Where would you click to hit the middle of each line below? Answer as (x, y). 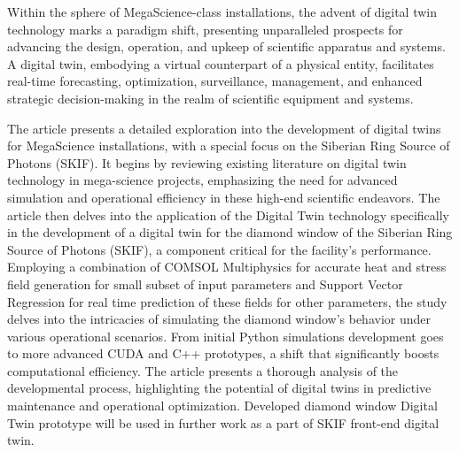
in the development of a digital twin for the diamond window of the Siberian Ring (230, 232)
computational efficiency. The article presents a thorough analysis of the (203, 370)
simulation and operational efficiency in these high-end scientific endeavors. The (224, 197)
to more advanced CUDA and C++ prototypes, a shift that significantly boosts (223, 353)
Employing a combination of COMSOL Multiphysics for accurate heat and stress (227, 267)
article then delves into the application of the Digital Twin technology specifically (228, 215)
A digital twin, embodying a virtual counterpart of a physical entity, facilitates (221, 63)
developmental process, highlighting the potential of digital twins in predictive (219, 388)
